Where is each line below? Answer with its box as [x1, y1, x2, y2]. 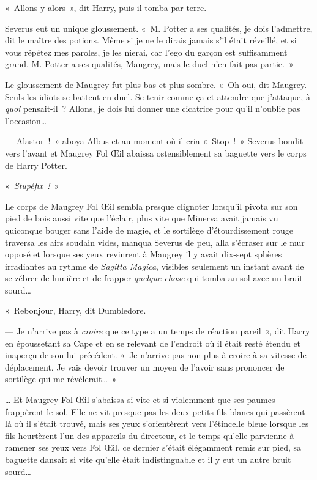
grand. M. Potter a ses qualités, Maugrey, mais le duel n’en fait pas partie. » [5, 57, 294, 70]
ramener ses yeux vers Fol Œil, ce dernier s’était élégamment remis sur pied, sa [5, 441, 302, 454]
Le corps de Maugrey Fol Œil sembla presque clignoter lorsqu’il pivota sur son [5, 199, 298, 212]
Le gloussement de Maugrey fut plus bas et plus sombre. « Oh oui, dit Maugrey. [5, 78, 307, 90]
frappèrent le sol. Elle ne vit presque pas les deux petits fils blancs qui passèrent [5, 405, 305, 418]
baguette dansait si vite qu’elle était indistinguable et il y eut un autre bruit [5, 453, 291, 465]
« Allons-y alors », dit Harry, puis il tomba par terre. [5, 1, 207, 13]
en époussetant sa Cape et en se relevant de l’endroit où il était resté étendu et [5, 336, 301, 349]
